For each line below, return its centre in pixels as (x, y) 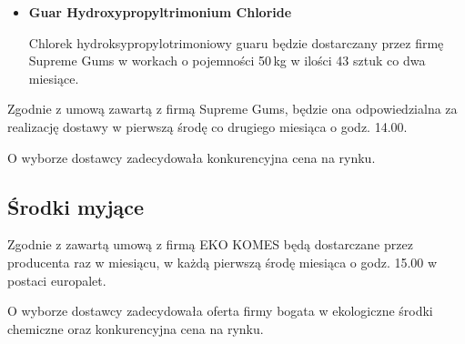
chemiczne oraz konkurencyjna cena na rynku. (136, 328)
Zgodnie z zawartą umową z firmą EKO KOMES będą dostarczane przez (210, 244)
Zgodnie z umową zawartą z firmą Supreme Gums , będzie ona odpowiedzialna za (232, 109)
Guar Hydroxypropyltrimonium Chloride (160, 12)
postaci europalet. (57, 280)
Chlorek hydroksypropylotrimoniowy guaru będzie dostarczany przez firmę (236, 42)
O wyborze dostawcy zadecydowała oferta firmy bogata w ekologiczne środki (220, 311)
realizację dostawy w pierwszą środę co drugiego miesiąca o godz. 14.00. (207, 126)
